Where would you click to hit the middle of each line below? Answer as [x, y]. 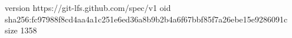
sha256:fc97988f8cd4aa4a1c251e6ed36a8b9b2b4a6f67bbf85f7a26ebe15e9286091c [146, 19]
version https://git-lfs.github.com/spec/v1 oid [88, 7]
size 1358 [21, 30]
